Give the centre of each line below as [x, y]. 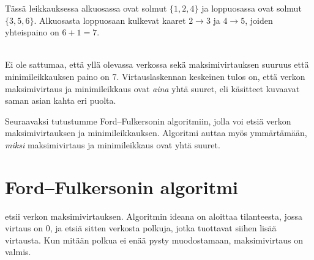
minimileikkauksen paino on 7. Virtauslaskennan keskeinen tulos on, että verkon [155, 76]
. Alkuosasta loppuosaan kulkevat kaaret [110, 20]
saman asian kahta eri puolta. [61, 100]
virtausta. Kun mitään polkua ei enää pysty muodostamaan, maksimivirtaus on [154, 240]
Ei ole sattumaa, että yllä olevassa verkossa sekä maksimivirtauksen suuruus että [157, 64]
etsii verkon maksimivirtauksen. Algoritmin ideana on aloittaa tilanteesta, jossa [154, 216]
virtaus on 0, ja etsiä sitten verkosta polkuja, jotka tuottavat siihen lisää [141, 228]
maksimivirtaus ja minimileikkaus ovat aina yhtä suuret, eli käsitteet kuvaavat [152, 88]
